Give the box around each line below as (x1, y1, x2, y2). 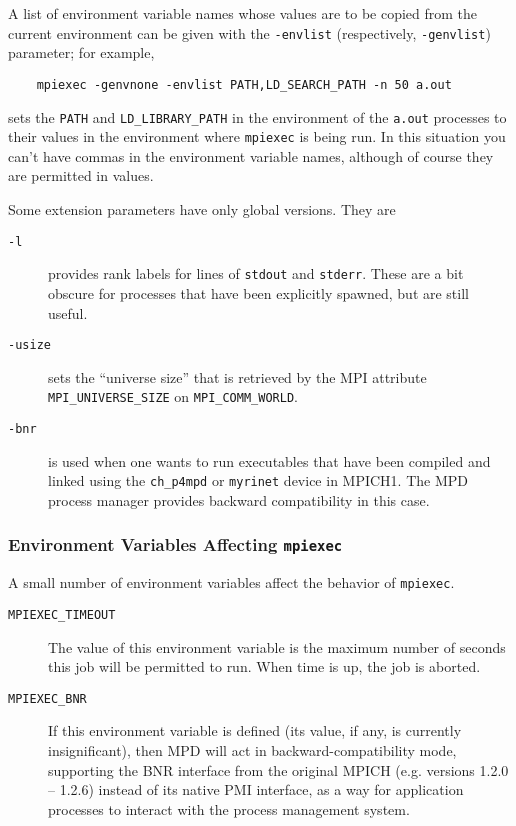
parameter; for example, (8, 42, 155, 63)
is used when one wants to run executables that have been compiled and (48, 450, 491, 471)
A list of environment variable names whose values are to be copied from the (8, 3, 478, 23)
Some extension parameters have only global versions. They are (8, 199, 396, 219)
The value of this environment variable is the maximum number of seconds (48, 636, 506, 657)
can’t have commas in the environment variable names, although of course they (8, 145, 494, 166)
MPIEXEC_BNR (8, 691, 87, 706)
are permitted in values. (8, 165, 154, 186)
